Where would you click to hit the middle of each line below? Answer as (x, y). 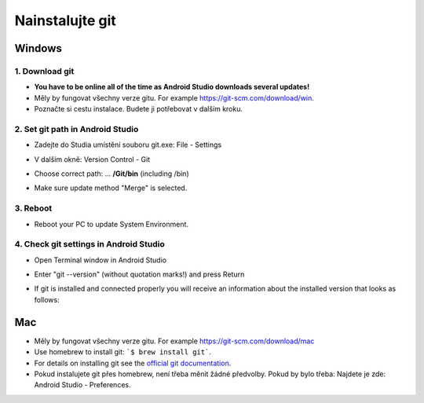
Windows (38, 48)
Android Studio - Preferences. (82, 385)
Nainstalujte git (66, 20)
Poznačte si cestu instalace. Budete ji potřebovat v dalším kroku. (139, 109)
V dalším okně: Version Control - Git (92, 159)
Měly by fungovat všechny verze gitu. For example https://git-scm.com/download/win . (174, 97)
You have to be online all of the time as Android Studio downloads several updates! (172, 87)
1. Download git (44, 71)
